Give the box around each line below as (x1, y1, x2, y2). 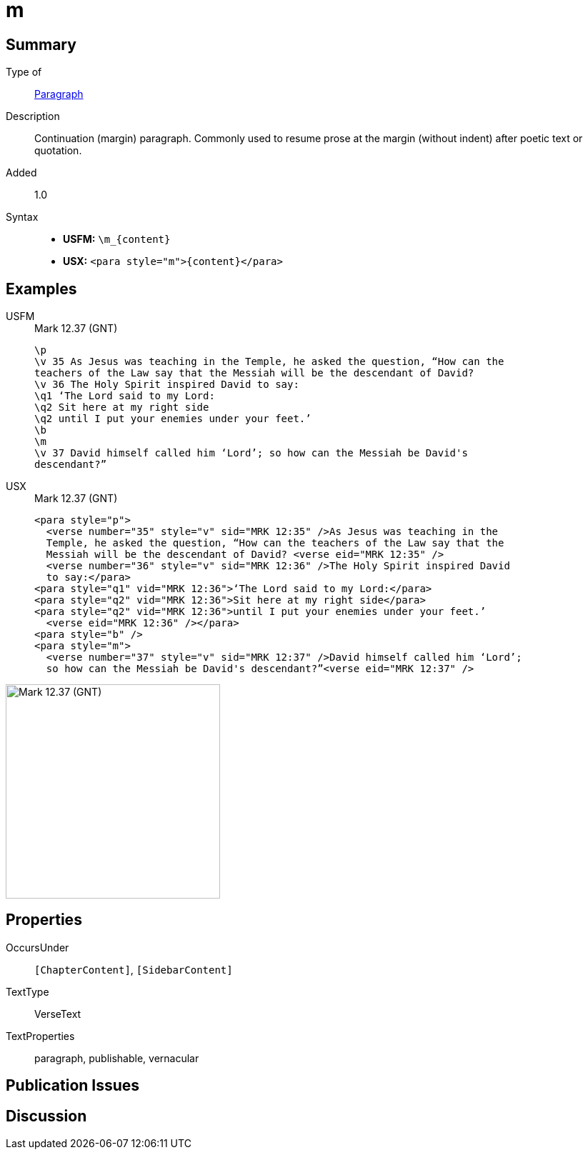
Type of (6, 66, 42, 79)
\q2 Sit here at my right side (34, 401, 209, 414)
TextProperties (6, 1029, 75, 1042)
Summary (6, 35, 76, 54)
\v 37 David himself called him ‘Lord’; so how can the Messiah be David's (34, 447, 468, 459)
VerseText (34, 1007, 81, 1020)
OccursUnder (6, 941, 69, 954)
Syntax (6, 211, 39, 224)
